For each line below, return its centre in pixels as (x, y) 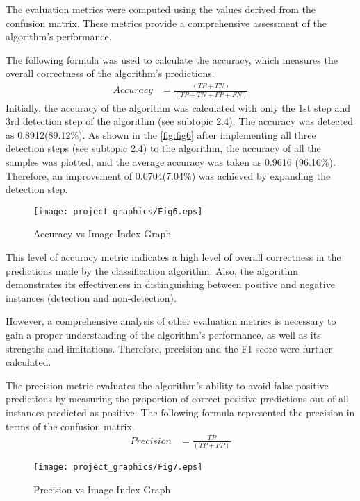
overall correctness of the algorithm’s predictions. (110, 73)
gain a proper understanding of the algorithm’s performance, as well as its (163, 334)
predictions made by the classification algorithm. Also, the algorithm (152, 270)
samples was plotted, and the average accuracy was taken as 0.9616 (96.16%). (171, 162)
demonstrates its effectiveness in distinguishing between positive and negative (170, 284)
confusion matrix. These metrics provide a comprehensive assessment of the (166, 23)
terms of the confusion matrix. (70, 426)
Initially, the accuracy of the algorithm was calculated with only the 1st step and (178, 107)
